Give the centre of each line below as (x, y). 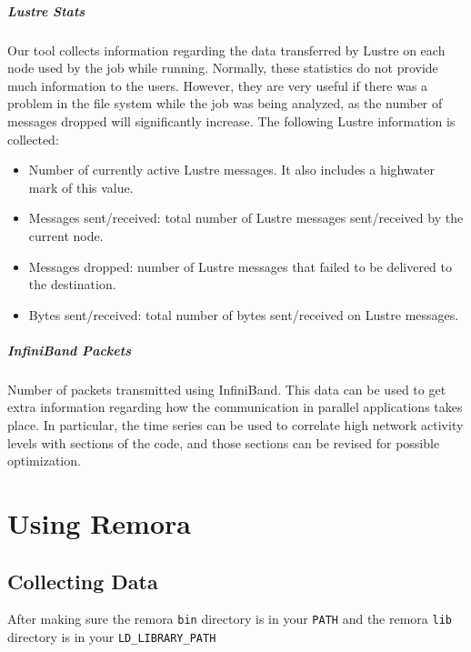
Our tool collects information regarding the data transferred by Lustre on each (226, 50)
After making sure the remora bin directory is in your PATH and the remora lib (230, 619)
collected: (33, 139)
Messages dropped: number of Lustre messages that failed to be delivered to (240, 266)
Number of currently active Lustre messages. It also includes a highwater (231, 170)
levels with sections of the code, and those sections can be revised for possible (224, 442)
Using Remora (99, 523)
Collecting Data (83, 581)
